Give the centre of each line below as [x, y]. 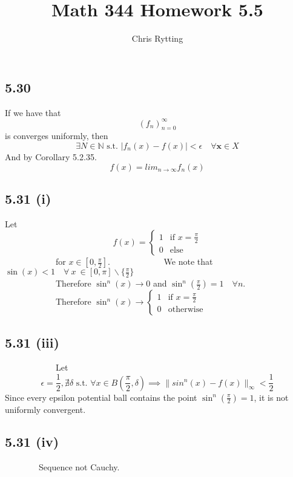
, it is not [271, 397]
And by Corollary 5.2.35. [51, 157]
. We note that [160, 261]
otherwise [186, 310]
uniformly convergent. [45, 409]
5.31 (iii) [32, 342]
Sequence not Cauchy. [79, 467]
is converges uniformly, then [57, 136]
